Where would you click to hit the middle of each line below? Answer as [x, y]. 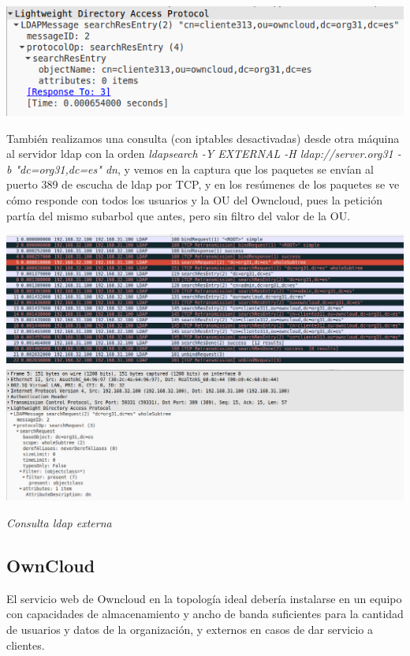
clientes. [26, 645]
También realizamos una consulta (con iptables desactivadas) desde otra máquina [203, 138]
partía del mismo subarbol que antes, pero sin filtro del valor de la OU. [179, 215]
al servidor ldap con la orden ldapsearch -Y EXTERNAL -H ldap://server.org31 [200, 154]
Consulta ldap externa [59, 523]
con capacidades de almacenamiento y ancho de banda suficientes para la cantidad [205, 614]
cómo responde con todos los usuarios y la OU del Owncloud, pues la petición [194, 200]
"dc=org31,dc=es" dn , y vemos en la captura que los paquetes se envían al [194, 169]
